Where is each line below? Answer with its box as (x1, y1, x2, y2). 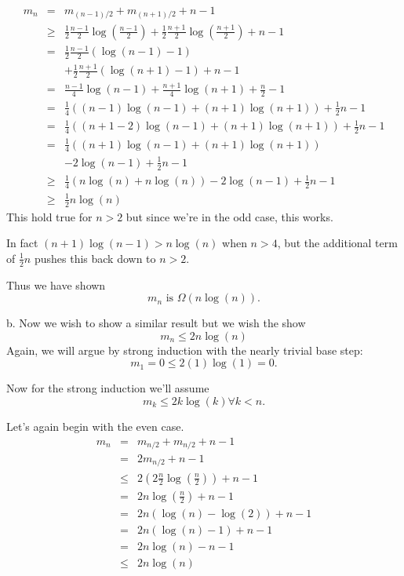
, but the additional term (277, 235, 398, 251)
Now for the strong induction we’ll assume (6, 380, 209, 396)
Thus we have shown (6, 276, 106, 293)
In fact (6, 235, 38, 251)
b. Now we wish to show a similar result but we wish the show (6, 315, 306, 331)
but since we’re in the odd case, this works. (126, 208, 333, 224)
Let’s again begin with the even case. (6, 417, 184, 434)
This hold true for (6, 208, 93, 224)
